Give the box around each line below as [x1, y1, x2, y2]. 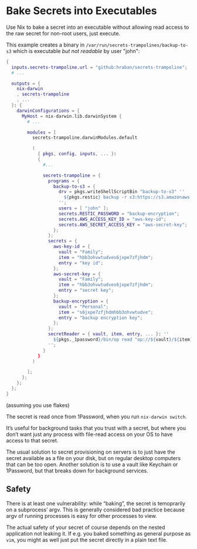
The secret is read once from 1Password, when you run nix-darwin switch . [6, 413, 187, 420]
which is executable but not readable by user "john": [12, 47, 140, 54]
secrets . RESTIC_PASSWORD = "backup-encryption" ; [58, 211, 180, 217]
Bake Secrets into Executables [6, 4, 157, 18]
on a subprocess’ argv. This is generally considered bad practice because [6, 506, 185, 513]
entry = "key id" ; [58, 260, 104, 266]
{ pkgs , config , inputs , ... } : [37, 151, 117, 157]
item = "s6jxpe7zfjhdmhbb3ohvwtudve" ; [58, 309, 154, 315]
